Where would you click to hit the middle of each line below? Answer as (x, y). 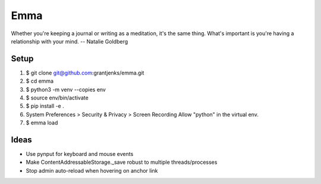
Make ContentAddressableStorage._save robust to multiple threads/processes (122, 162)
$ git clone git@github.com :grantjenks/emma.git (85, 73)
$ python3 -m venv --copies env (66, 89)
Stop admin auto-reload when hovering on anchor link (92, 170)
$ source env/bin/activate (57, 98)
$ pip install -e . (45, 106)
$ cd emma (40, 81)
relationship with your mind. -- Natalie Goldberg (70, 41)
